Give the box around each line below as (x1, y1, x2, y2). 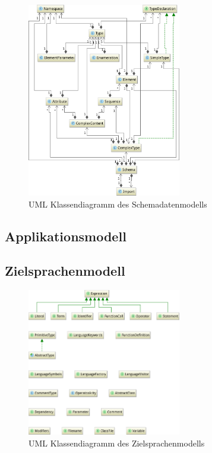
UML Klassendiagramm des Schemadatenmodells (29, 197, 207, 210)
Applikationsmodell (5, 226, 126, 245)
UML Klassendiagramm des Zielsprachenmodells (29, 436, 205, 449)
